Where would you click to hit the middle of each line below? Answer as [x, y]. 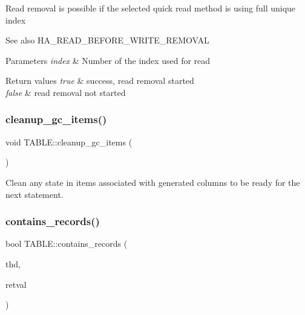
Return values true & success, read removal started [100, 81]
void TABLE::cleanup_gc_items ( [69, 142]
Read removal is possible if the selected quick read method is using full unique [151, 8]
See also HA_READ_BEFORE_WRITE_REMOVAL [107, 40]
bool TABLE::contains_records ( [67, 243]
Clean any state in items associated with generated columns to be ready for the [153, 182]
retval [16, 284]
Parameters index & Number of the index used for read [108, 60]
